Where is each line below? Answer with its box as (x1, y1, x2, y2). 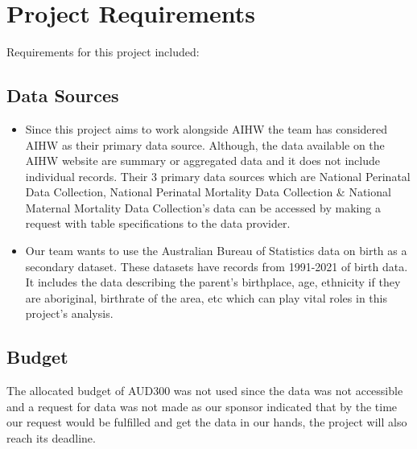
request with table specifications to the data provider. (25, 215, 291, 232)
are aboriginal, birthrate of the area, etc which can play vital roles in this (25, 289, 387, 306)
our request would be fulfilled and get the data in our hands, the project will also (6, 414, 407, 430)
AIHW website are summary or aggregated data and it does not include (25, 152, 380, 169)
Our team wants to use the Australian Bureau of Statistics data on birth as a (25, 242, 407, 259)
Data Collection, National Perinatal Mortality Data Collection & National (25, 183, 391, 200)
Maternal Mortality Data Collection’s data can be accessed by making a (25, 199, 381, 216)
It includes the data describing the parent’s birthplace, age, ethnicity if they (25, 274, 401, 290)
